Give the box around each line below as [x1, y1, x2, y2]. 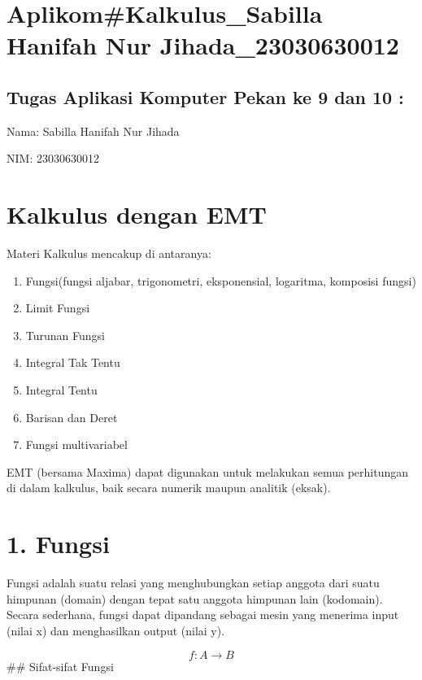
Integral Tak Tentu [25, 354, 120, 371]
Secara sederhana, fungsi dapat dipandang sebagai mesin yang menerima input [7, 606, 399, 623]
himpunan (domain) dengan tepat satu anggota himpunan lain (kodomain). [7, 590, 383, 607]
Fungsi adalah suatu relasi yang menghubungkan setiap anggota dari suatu [7, 574, 380, 591]
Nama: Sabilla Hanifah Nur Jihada [7, 122, 180, 139]
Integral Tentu [25, 381, 98, 399]
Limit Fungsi [25, 299, 90, 316]
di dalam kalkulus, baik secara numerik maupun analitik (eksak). [7, 479, 331, 496]
